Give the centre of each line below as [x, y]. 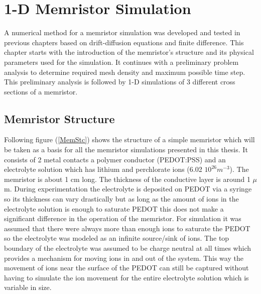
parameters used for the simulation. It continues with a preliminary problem [121, 62]
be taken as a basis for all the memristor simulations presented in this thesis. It [126, 150]
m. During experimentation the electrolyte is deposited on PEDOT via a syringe [128, 189]
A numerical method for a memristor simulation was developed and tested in [122, 32]
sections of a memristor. [41, 91]
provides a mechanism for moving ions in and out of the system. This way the [124, 258]
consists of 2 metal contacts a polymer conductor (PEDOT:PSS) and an [115, 159]
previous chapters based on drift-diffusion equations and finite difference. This [124, 42]
